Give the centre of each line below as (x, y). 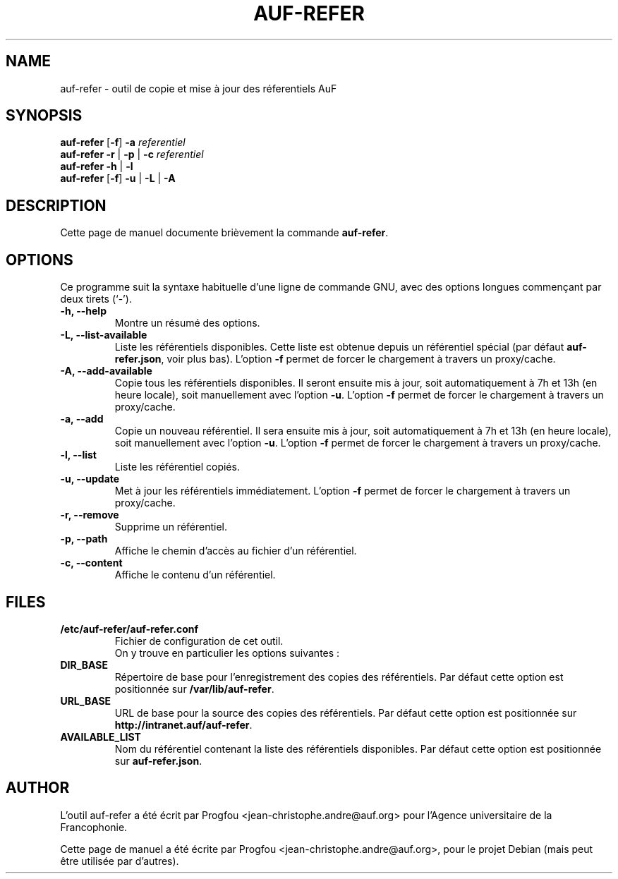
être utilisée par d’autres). (120, 861)
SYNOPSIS (44, 116)
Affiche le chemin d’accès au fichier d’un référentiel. (236, 551)
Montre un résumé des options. (187, 323)
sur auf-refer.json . (158, 760)
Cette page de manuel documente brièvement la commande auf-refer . (224, 233)
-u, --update (90, 479)
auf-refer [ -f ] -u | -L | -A (118, 178)
